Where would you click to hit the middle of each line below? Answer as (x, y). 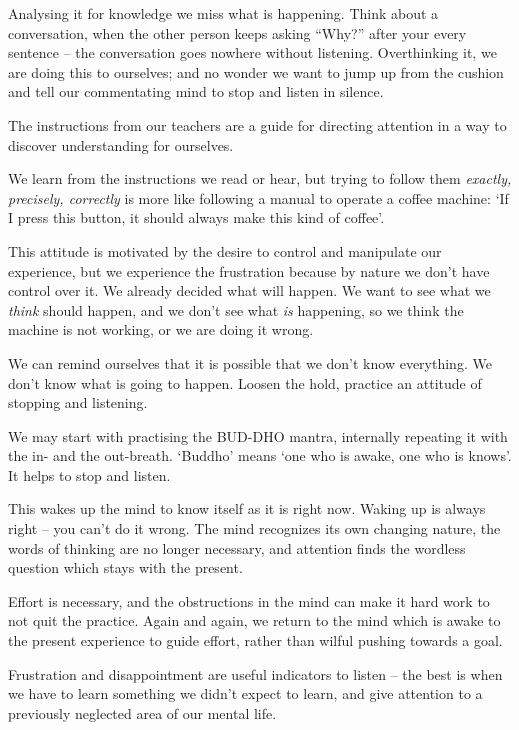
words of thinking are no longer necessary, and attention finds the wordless (237, 547)
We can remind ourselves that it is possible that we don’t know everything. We (250, 362)
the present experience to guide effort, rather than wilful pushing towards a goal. (255, 640)
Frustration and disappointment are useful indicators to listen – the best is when (255, 673)
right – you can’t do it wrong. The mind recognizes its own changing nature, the (254, 528)
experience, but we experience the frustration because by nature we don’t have (249, 270)
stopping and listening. (78, 402)
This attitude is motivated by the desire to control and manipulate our (225, 250)
